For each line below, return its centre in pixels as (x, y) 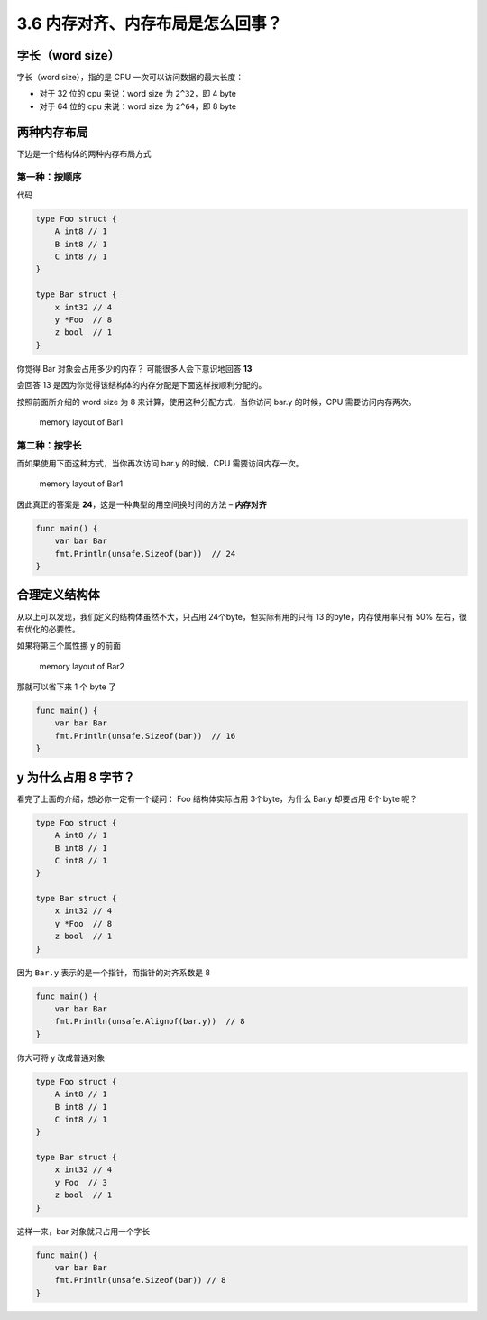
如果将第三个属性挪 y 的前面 (69, 646)
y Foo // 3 (81, 1182)
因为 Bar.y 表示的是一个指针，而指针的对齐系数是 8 (114, 972)
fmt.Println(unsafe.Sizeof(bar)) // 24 (145, 554)
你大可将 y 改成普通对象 (61, 1057)
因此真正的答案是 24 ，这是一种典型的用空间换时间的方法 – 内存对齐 (142, 504)
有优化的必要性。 (48, 629)
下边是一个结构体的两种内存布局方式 (84, 153)
